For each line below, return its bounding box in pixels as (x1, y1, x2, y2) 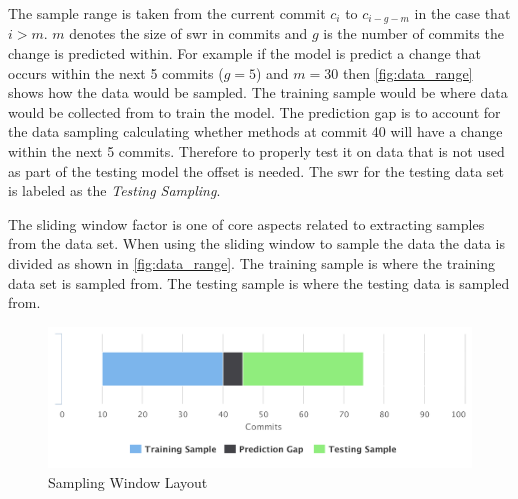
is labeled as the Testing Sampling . (8, 180, 221, 201)
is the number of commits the (323, 23, 504, 44)
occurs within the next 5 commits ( (8, 62, 224, 83)
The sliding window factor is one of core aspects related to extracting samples (8, 213, 485, 234)
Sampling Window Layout (48, 471, 208, 492)
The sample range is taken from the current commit (8, 3, 326, 23)
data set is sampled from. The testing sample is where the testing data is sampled (8, 272, 510, 293)
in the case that (414, 3, 511, 23)
